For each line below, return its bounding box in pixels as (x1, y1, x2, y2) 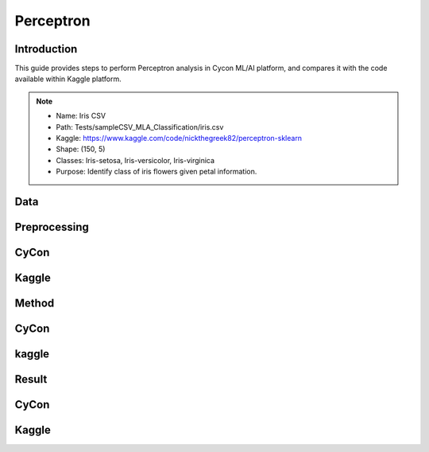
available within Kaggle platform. (14, 74, 122, 84)
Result (14, 372, 48, 386)
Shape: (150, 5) (56, 144, 106, 154)
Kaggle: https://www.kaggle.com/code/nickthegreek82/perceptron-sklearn (56, 134, 302, 143)
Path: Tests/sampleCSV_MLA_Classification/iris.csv (56, 122, 224, 131)
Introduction (14, 42, 78, 56)
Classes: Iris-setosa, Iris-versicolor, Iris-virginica (56, 155, 214, 165)
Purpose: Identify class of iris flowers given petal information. (56, 167, 257, 177)
